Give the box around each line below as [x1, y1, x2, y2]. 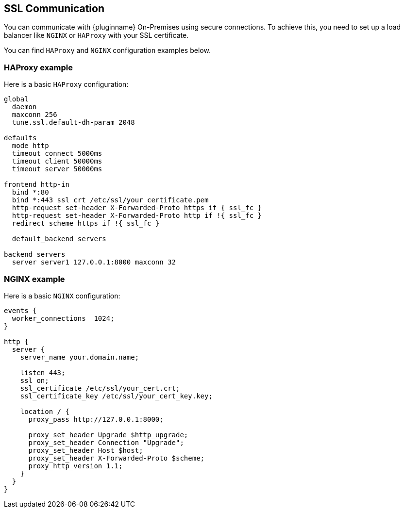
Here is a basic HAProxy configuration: [4, 80, 129, 89]
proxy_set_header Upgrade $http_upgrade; [28, 430, 188, 439]
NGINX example [4, 274, 65, 284]
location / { [20, 407, 69, 415]
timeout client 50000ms [12, 157, 102, 165]
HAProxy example [4, 62, 73, 72]
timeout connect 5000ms [12, 149, 102, 158]
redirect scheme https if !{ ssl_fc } [12, 219, 160, 228]
